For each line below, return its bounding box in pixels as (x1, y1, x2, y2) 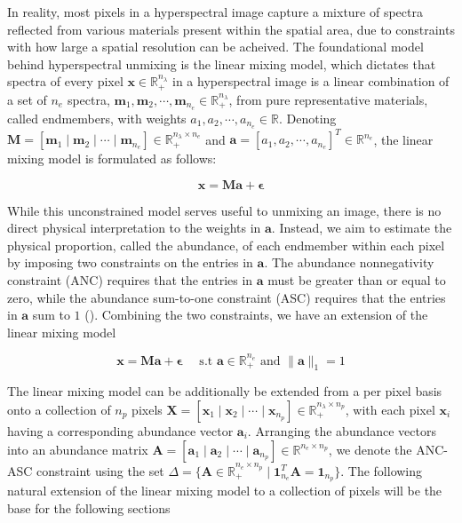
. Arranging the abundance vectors (247, 421, 436, 440)
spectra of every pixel (7, 72, 123, 91)
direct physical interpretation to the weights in (7, 218, 261, 237)
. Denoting (278, 108, 337, 127)
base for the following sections (7, 499, 171, 518)
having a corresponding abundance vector (7, 421, 234, 440)
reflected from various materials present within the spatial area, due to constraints (7, 20, 455, 38)
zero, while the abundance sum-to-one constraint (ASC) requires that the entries (7, 288, 446, 306)
